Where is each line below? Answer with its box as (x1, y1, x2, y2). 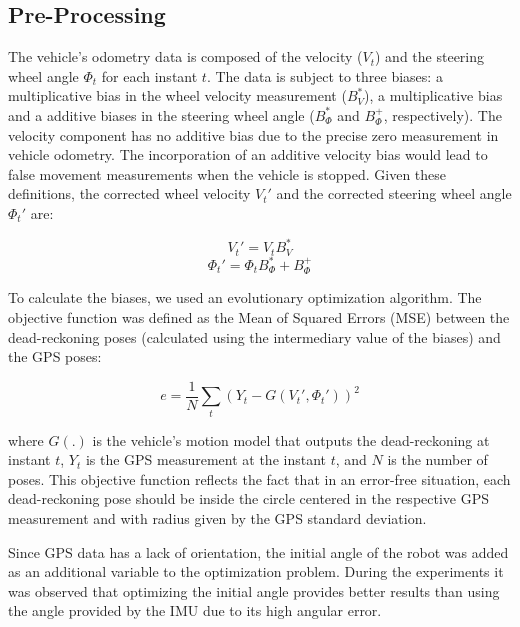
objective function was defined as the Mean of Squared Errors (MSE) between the (8, 307, 510, 328)
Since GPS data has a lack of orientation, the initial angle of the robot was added (8, 541, 509, 562)
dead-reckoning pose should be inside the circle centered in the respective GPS (8, 488, 490, 509)
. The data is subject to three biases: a (206, 65, 443, 86)
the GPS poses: (8, 346, 102, 367)
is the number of (387, 449, 488, 470)
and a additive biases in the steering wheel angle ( (8, 104, 315, 125)
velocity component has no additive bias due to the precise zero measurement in (8, 124, 499, 145)
